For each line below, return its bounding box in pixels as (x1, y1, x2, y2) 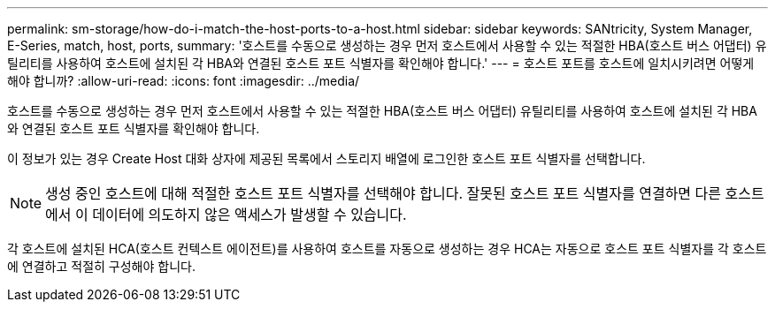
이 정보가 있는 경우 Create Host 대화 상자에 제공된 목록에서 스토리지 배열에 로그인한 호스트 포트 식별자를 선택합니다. (7, 151, 646, 166)
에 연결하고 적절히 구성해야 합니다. (7, 259, 196, 274)
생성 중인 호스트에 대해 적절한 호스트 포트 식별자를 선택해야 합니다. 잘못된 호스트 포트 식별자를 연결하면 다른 (45, 185, 722, 202)
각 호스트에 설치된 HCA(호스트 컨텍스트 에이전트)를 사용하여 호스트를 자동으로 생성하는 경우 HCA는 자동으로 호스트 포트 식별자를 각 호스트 (7, 241, 767, 256)
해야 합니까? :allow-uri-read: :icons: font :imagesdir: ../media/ (7, 73, 360, 88)
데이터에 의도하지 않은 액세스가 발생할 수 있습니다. (92, 206, 407, 223)
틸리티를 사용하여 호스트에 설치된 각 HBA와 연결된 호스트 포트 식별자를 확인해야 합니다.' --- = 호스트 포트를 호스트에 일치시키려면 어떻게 (7, 56, 755, 71)
